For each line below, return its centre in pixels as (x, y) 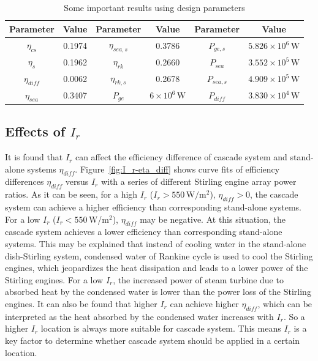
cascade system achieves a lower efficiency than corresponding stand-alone (144, 232)
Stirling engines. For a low (54, 279)
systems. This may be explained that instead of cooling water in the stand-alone (156, 244)
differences (25, 181)
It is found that (34, 157)
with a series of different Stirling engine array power (199, 181)
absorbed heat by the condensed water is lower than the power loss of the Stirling (158, 292)
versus (77, 181)
